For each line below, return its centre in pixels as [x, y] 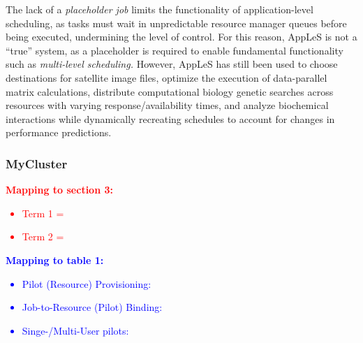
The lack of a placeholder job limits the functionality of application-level [160, 9]
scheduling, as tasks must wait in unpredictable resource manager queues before [176, 23]
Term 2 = [43, 236]
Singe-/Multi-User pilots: [75, 330]
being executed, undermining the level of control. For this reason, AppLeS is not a [181, 37]
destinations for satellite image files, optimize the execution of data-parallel [166, 77]
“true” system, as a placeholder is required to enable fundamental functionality [175, 50]
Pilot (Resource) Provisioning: [87, 283]
